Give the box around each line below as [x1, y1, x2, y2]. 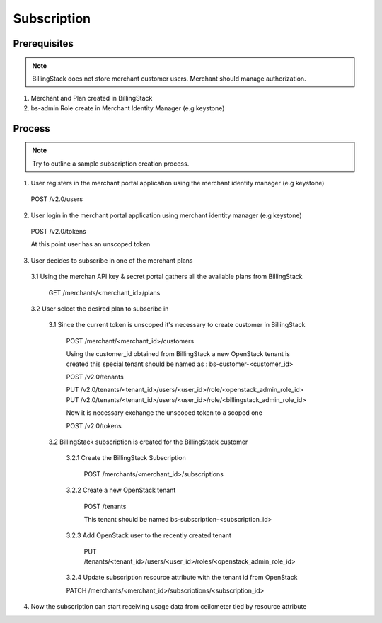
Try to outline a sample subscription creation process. [32, 159, 190, 168]
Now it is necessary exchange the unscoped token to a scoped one [66, 408, 263, 417]
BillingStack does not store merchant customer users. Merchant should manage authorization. [32, 74, 307, 83]
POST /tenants [83, 502, 127, 510]
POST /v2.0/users [30, 195, 83, 203]
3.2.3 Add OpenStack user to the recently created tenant [66, 531, 231, 539]
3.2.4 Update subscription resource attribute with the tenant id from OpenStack [66, 573, 298, 582]
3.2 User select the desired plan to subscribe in [30, 304, 169, 313]
